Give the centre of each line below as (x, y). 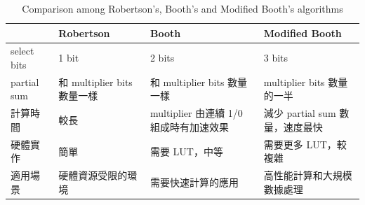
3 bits (276, 58)
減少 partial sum (300, 113)
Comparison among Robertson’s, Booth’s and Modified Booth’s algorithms (182, 8)
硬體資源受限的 (93, 175)
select (22, 51)
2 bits (162, 58)
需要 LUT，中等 (186, 151)
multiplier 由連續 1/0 (196, 113)
